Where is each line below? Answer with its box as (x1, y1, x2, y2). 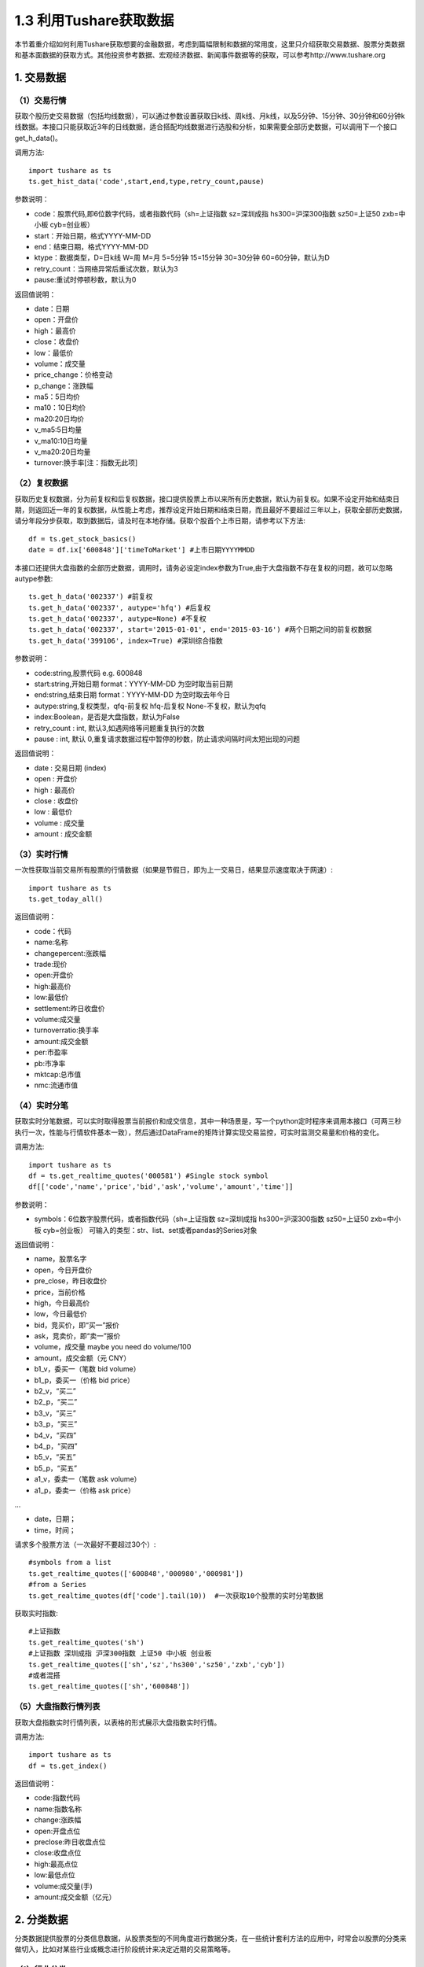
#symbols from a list (28, 1558, 111, 1567)
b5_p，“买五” (34, 1463, 78, 1473)
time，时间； (34, 1525, 76, 1534)
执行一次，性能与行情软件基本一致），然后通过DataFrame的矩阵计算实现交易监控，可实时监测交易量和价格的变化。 (14, 1127, 384, 1137)
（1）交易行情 (14, 94, 67, 105)
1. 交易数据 (14, 71, 67, 84)
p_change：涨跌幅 (34, 381, 94, 390)
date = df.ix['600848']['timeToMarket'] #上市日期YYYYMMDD (28, 545, 255, 555)
